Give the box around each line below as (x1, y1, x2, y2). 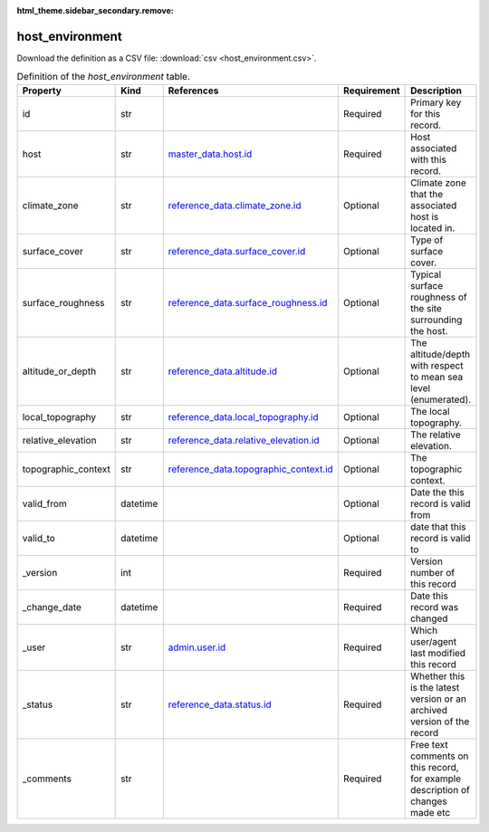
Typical (410, 268, 442, 281)
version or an (410, 693, 466, 705)
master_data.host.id (168, 148, 253, 160)
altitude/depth (410, 348, 471, 360)
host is (410, 210, 439, 223)
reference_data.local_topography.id (168, 410, 319, 423)
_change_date (22, 600, 81, 613)
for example (410, 772, 462, 785)
